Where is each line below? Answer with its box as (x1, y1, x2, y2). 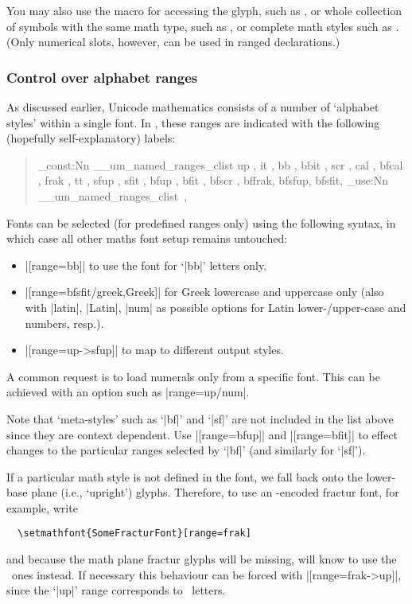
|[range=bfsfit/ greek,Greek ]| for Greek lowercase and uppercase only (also (25, 283, 384, 300)
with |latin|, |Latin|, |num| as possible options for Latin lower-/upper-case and (25, 298, 406, 315)
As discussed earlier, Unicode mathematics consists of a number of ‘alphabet (6, 99, 379, 115)
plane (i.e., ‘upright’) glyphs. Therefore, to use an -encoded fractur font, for (31, 484, 399, 501)
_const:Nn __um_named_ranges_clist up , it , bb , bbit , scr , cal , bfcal (37, 156, 403, 173)
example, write (6, 499, 78, 516)
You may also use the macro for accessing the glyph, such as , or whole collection (6, 2, 402, 18)
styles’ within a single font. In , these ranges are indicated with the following (6, 114, 380, 131)
